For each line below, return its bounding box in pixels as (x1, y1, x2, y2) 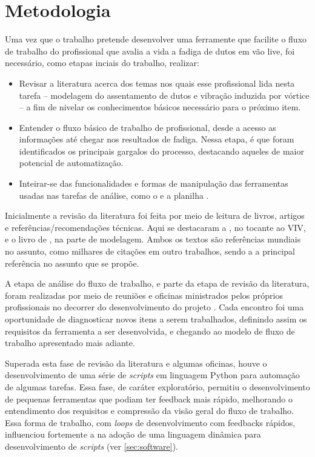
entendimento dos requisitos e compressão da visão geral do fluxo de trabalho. (5, 404, 294, 417)
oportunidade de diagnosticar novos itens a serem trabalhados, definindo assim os (5, 313, 307, 325)
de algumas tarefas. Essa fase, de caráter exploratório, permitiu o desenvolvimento (5, 380, 310, 393)
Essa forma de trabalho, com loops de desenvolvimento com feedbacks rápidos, (5, 416, 296, 429)
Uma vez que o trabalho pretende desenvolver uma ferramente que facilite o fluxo (5, 33, 307, 45)
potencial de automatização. (19, 156, 124, 169)
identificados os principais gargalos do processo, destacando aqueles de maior (19, 144, 304, 157)
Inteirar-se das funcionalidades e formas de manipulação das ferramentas (19, 177, 288, 190)
